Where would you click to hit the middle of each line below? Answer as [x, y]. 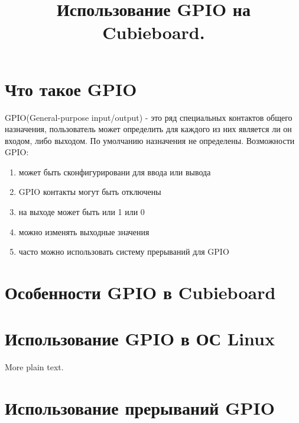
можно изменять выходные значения [84, 231]
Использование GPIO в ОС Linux [140, 339]
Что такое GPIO [71, 89]
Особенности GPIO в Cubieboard [140, 292]
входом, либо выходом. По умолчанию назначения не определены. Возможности [150, 140]
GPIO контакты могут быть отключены [90, 192]
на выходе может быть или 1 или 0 [82, 212]
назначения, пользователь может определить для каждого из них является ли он [148, 129]
